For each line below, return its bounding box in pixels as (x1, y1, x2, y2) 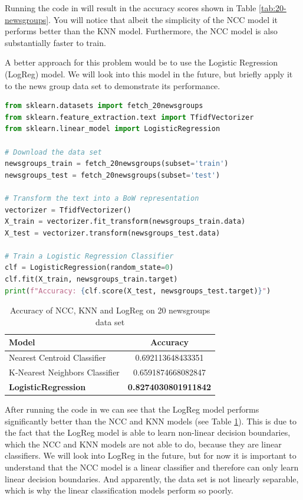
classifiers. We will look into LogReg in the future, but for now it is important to (5, 449, 297, 462)
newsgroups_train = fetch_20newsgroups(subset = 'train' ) (5, 159, 229, 168)
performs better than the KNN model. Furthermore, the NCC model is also (5, 25, 278, 37)
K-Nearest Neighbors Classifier (9, 366, 120, 378)
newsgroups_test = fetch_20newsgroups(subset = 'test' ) (5, 171, 220, 179)
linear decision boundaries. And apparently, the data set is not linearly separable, (5, 472, 299, 485)
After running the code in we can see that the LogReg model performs (5, 403, 259, 416)
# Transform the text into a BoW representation (5, 194, 199, 202)
